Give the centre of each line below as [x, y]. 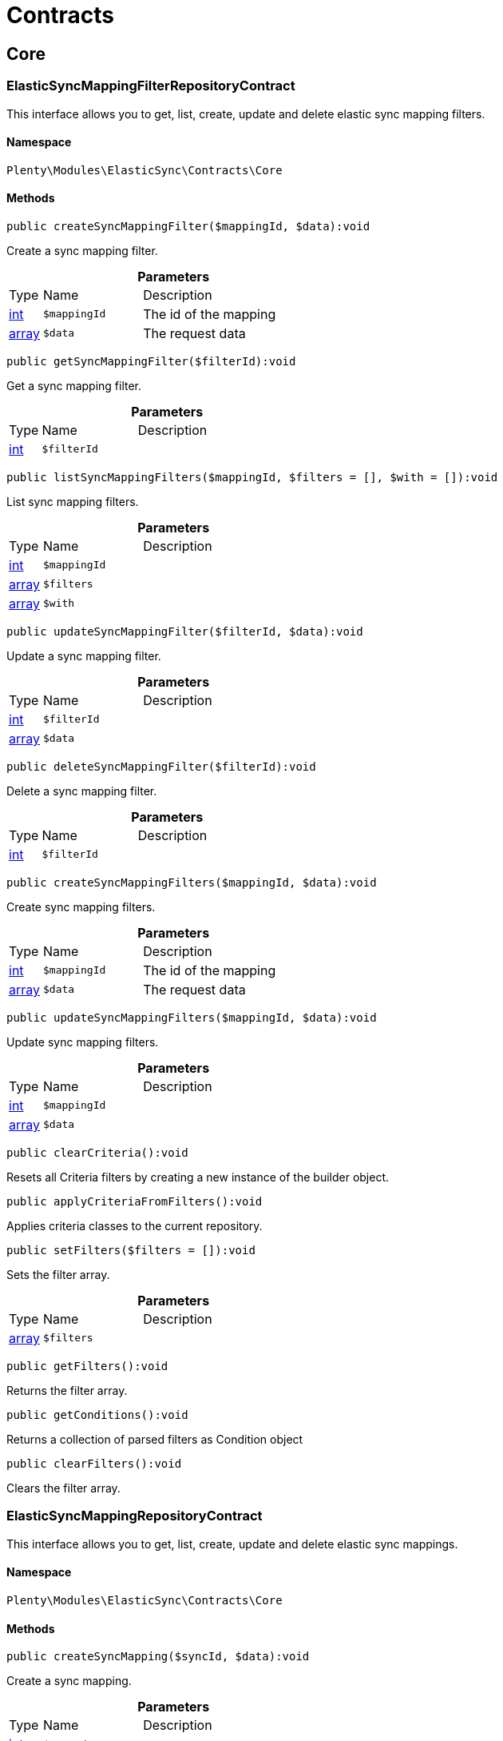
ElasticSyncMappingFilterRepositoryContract [151, 86]
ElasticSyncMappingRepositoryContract [135, 1516]
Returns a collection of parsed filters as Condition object [155, 1439]
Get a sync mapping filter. [74, 385]
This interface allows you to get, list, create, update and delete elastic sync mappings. [232, 1544]
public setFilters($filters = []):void [131, 1250]
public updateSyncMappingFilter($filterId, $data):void [185, 631]
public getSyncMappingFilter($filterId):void [151, 361]
